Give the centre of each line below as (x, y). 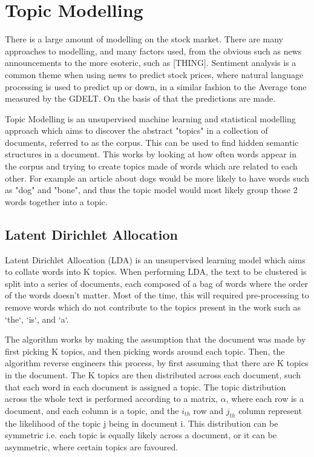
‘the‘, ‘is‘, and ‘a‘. (37, 319)
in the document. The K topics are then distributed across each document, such (153, 374)
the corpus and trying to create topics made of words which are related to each (151, 166)
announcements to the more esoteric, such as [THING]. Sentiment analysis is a (151, 63)
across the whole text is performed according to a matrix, (111, 399)
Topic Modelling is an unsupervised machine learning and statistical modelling (150, 118)
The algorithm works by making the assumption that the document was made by (155, 339)
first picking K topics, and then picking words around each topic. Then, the (145, 351)
